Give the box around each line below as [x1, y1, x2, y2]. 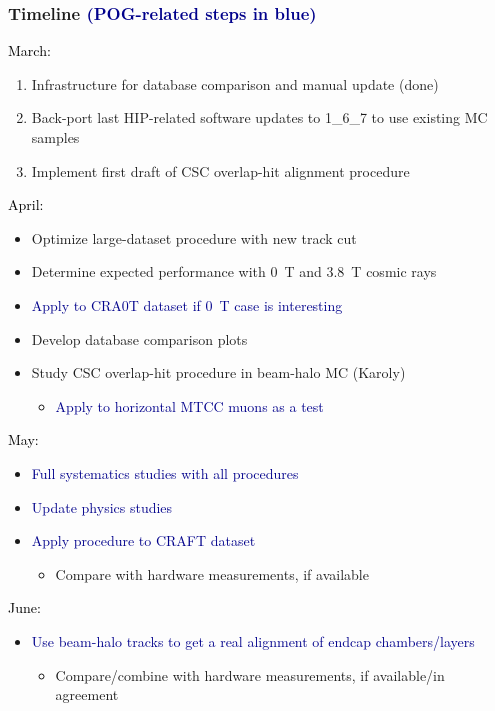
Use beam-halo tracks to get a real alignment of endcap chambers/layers [31, 630, 475, 651]
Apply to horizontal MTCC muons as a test [55, 395, 324, 416]
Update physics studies [31, 496, 173, 517]
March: [8, 40, 51, 61]
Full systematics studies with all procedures [31, 462, 299, 483]
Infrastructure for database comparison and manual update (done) [31, 73, 439, 94]
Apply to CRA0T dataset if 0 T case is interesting [31, 294, 343, 315]
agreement [55, 684, 119, 705]
